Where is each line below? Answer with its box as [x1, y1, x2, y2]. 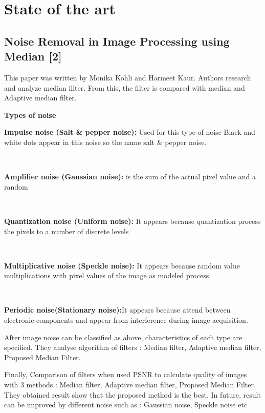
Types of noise [4, 109, 56, 120]
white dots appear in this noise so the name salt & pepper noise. [4, 136, 207, 147]
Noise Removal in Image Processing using [4, 33, 230, 49]
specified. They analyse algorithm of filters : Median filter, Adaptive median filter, [4, 342, 261, 353]
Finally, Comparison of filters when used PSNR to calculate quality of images [4, 369, 247, 380]
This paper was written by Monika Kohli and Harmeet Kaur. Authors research [4, 72, 251, 82]
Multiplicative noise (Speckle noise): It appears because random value [4, 260, 240, 271]
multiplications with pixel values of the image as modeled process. [4, 270, 211, 281]
